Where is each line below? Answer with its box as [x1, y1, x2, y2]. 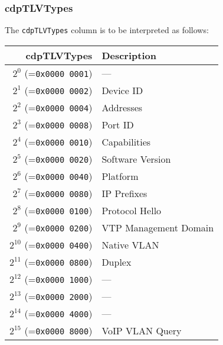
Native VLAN [101, 237, 159, 252]
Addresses [101, 100, 143, 114]
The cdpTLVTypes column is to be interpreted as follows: [5, 24, 209, 36]
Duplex [101, 254, 132, 269]
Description [101, 48, 156, 62]
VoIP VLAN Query [101, 323, 182, 337]
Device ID [101, 83, 143, 97]
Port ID [101, 117, 134, 131]
